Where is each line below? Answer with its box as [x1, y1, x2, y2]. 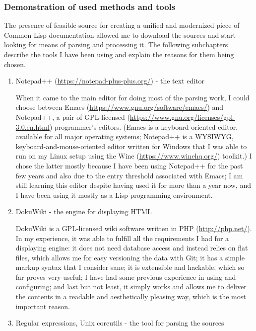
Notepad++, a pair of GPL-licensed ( [15, 111, 130, 122]
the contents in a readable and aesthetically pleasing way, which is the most [15, 291, 246, 302]
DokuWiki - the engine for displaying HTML [15, 206, 152, 217]
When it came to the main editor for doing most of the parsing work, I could [15, 92, 250, 102]
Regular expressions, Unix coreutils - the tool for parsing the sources [15, 318, 224, 328]
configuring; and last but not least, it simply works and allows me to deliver [15, 281, 247, 292]
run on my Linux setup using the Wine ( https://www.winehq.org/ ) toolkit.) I [15, 151, 252, 161]
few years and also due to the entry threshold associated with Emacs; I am [15, 170, 243, 180]
